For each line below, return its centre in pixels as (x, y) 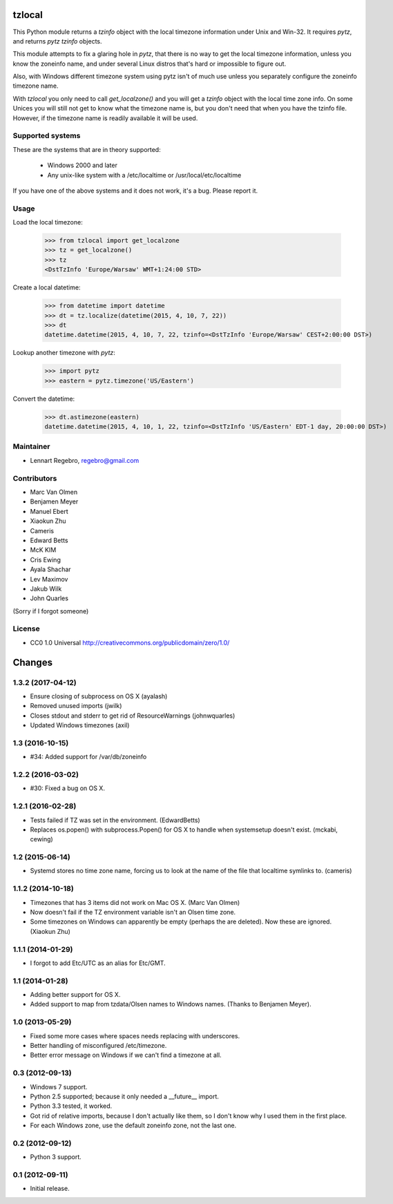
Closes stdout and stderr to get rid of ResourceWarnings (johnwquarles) (133, 716)
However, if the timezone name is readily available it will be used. (105, 118)
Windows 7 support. (59, 1087)
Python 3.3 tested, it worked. (71, 1106)
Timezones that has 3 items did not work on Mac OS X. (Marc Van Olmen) (135, 902)
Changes (33, 662)
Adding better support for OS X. (75, 995)
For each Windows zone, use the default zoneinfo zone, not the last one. (133, 1125)
